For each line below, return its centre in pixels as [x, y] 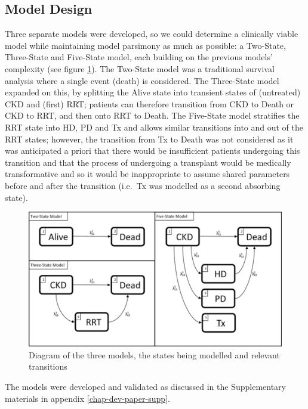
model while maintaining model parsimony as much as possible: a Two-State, [145, 45]
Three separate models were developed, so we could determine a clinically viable [152, 34]
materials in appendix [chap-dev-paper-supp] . [87, 398]
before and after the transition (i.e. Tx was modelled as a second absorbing [143, 185]
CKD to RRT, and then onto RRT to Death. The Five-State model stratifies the [152, 115]
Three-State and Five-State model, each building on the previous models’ [139, 57]
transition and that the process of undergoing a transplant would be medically [148, 162]
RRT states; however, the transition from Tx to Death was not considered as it [149, 139]
